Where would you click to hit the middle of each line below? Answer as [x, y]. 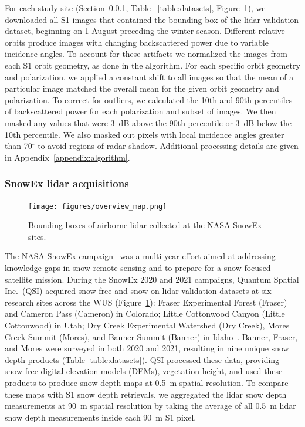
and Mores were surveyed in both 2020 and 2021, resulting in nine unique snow [147, 348]
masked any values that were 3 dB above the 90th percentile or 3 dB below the [148, 122]
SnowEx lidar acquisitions [67, 183]
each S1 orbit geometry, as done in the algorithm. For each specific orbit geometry [152, 65]
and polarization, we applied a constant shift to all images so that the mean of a [149, 77]
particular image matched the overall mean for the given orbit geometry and [142, 88]
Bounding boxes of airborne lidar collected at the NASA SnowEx [145, 225]
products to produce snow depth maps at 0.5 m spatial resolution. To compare [147, 382]
